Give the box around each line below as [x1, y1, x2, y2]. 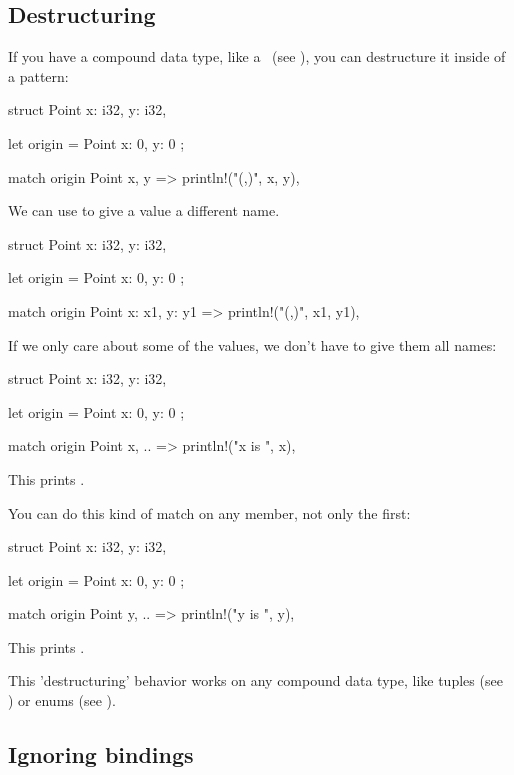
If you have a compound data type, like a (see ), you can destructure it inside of [8, 46, 506, 67]
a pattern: [8, 65, 69, 86]
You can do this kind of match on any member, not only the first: [8, 502, 411, 523]
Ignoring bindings [8, 739, 194, 770]
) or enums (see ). [8, 690, 116, 711]
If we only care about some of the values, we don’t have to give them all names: [8, 334, 497, 355]
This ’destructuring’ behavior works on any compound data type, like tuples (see [8, 670, 503, 691]
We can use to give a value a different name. [8, 200, 280, 221]
